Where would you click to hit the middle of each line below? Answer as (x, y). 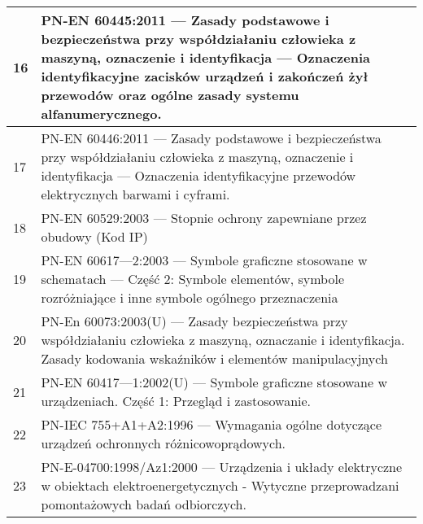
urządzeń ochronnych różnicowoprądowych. (164, 443)
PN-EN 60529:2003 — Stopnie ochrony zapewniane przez (204, 218)
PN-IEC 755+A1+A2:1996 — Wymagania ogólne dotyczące (211, 424)
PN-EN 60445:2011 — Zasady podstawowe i (185, 20)
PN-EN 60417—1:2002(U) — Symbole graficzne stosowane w (214, 382)
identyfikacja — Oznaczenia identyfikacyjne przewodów (198, 175)
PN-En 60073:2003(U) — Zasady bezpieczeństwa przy (194, 321)
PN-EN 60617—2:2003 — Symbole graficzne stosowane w (204, 260)
